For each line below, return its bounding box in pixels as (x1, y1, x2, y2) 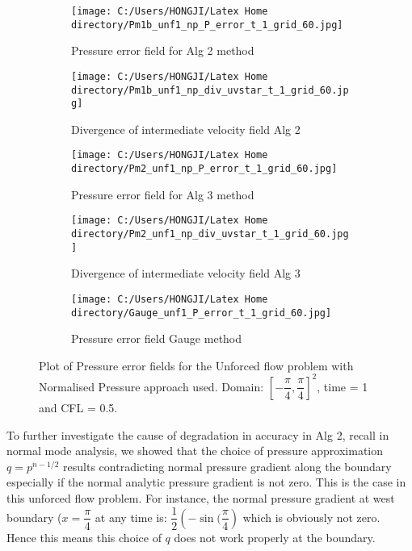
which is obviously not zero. (242, 508, 380, 525)
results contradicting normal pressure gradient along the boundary (63, 457, 392, 474)
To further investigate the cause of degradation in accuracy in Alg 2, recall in (6, 426, 389, 443)
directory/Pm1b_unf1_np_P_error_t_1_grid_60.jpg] (71, 19, 343, 31)
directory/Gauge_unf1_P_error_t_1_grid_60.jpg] (71, 307, 332, 319)
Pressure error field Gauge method (71, 330, 242, 347)
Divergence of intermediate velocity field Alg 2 (71, 120, 301, 137)
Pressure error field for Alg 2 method (71, 42, 254, 59)
